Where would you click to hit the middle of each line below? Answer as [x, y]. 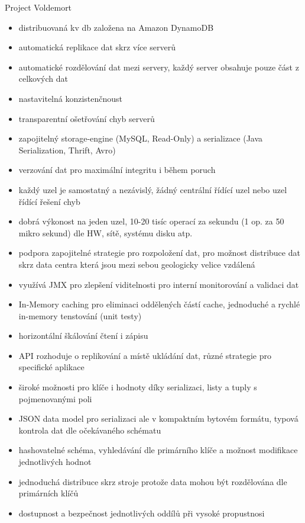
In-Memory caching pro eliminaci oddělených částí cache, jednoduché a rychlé [159, 304]
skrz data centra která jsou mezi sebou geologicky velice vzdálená [137, 264]
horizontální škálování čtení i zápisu [83, 336]
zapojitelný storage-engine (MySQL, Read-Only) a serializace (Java [141, 138]
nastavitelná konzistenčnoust [71, 98]
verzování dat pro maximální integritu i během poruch [117, 170]
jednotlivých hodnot [55, 462]
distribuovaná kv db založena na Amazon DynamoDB [116, 27]
